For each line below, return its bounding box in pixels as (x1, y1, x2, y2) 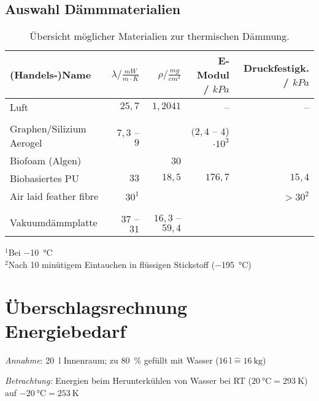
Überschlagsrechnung (5, 294, 188, 319)
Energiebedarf (5, 318, 126, 343)
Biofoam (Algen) (10, 153, 82, 168)
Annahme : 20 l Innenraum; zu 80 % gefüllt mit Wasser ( (5, 353, 219, 366)
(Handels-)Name (10, 67, 91, 82)
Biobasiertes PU (10, 171, 79, 186)
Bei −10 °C (8, 246, 53, 259)
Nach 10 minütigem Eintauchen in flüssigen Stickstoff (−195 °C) (8, 258, 252, 270)
